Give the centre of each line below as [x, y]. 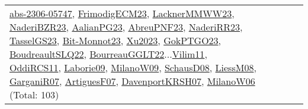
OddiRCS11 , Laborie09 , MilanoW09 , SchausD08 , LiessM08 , [133, 67]
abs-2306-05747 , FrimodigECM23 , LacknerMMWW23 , [122, 13]
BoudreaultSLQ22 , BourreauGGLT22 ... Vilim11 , [108, 54]
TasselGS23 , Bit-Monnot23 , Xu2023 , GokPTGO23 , [115, 40]
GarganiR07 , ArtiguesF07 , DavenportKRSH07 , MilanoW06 [132, 81]
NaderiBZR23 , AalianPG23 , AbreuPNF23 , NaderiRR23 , [126, 27]
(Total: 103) [34, 95]
